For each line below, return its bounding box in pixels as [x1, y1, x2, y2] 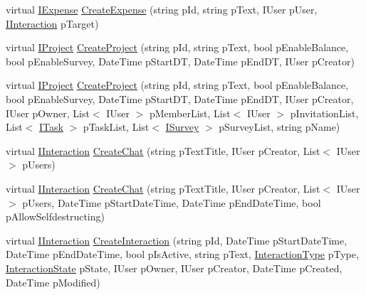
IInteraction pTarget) [6, 16, 99, 31]
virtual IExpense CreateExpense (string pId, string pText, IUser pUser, [6, 2, 318, 16]
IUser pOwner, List [6, 105, 90, 120]
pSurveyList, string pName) [219, 119, 340, 134]
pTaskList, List [83, 119, 150, 134]
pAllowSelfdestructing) [6, 209, 105, 224]
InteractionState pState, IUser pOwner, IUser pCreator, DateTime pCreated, [6, 260, 343, 275]
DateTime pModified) [6, 274, 100, 289]
